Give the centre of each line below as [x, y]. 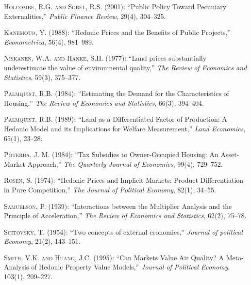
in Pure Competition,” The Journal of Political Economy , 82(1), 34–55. [110, 189]
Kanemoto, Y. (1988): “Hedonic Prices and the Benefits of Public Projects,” [117, 32]
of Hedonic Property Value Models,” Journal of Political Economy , [131, 267]
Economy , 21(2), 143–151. [42, 241]
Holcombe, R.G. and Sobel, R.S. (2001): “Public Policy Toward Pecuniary [115, 6]
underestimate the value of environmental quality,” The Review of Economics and [125, 67]
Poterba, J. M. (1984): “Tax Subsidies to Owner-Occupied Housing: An [111, 154]
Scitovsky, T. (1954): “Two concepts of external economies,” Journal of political [123, 231]
